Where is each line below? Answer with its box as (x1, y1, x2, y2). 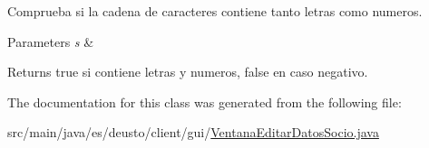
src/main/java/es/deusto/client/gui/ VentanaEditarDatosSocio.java (7, 123, 379, 142)
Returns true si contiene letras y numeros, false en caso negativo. (7, 62, 368, 81)
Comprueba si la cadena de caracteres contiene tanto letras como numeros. (7, 2, 423, 20)
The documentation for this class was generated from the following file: (7, 92, 402, 111)
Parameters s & (7, 32, 94, 51)
